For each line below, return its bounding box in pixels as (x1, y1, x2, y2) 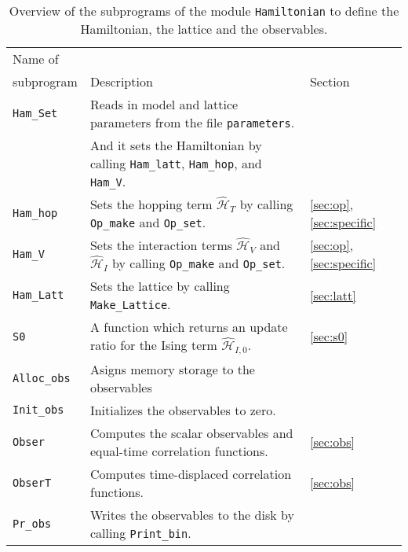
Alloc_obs (13, 371, 71, 385)
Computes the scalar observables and (89, 423, 293, 442)
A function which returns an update (89, 318, 288, 336)
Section (309, 72, 350, 90)
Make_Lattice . (89, 295, 171, 313)
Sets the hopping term (89, 195, 213, 213)
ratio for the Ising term (89, 336, 217, 354)
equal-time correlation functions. (89, 441, 268, 460)
